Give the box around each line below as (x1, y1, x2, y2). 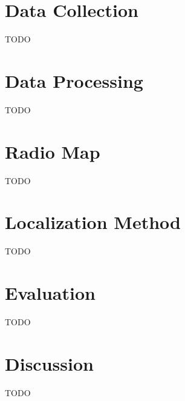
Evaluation (5, 280, 96, 305)
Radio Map (5, 139, 100, 164)
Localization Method (5, 210, 181, 234)
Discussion (5, 351, 94, 376)
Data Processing (5, 68, 143, 93)
